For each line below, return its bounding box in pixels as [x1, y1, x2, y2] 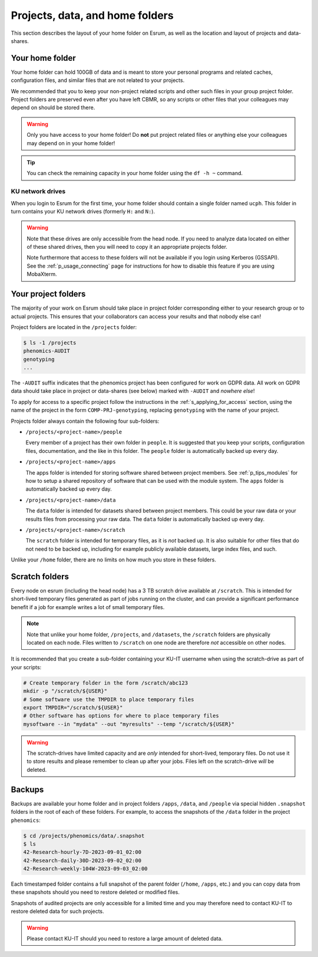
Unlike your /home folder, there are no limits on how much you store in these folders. [11, 556, 216, 563]
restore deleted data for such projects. [11, 908, 104, 915]
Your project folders [11, 289, 86, 299]
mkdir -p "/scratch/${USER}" [23, 688, 108, 695]
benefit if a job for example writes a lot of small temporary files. [11, 603, 165, 610]
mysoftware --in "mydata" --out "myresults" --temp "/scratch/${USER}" [23, 721, 235, 728]
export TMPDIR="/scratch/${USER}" [23, 704, 123, 711]
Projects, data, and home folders [11, 9, 174, 22]
